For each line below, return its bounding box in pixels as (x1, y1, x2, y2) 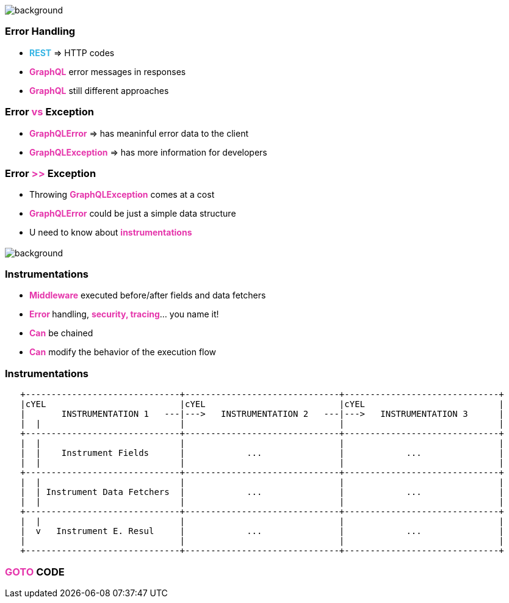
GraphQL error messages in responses (29, 66, 186, 77)
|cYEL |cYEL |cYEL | (20, 399, 504, 410)
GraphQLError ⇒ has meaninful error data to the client (29, 128, 248, 139)
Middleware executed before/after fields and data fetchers (29, 290, 266, 301)
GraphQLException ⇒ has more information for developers (29, 146, 267, 157)
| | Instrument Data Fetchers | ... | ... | (20, 487, 504, 497)
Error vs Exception (5, 106, 94, 118)
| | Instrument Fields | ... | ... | (20, 448, 504, 458)
